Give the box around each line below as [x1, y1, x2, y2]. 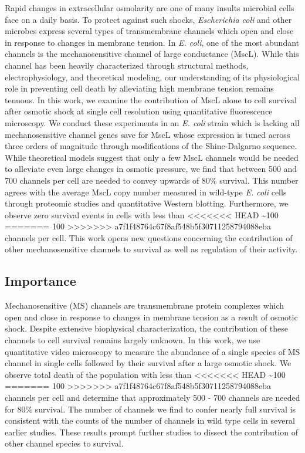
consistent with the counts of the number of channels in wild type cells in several [5, 414, 295, 427]
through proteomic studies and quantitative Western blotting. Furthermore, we [5, 197, 289, 209]
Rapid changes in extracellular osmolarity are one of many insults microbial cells [5, 2, 294, 13]
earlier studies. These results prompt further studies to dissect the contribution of [5, 425, 298, 438]
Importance [5, 272, 76, 290]
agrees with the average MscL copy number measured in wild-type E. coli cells [5, 185, 287, 198]
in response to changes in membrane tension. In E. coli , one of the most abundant [5, 36, 300, 48]
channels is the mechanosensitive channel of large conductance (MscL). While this [5, 48, 299, 60]
